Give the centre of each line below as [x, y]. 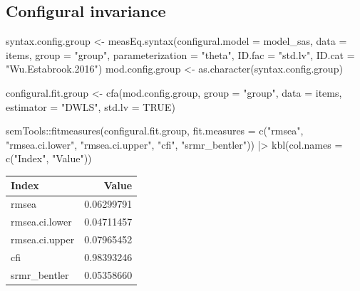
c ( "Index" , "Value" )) [49, 158]
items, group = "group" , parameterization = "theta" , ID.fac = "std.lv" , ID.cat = [180, 54]
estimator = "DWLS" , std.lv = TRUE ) [91, 106]
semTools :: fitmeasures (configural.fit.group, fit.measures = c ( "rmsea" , [155, 131]
